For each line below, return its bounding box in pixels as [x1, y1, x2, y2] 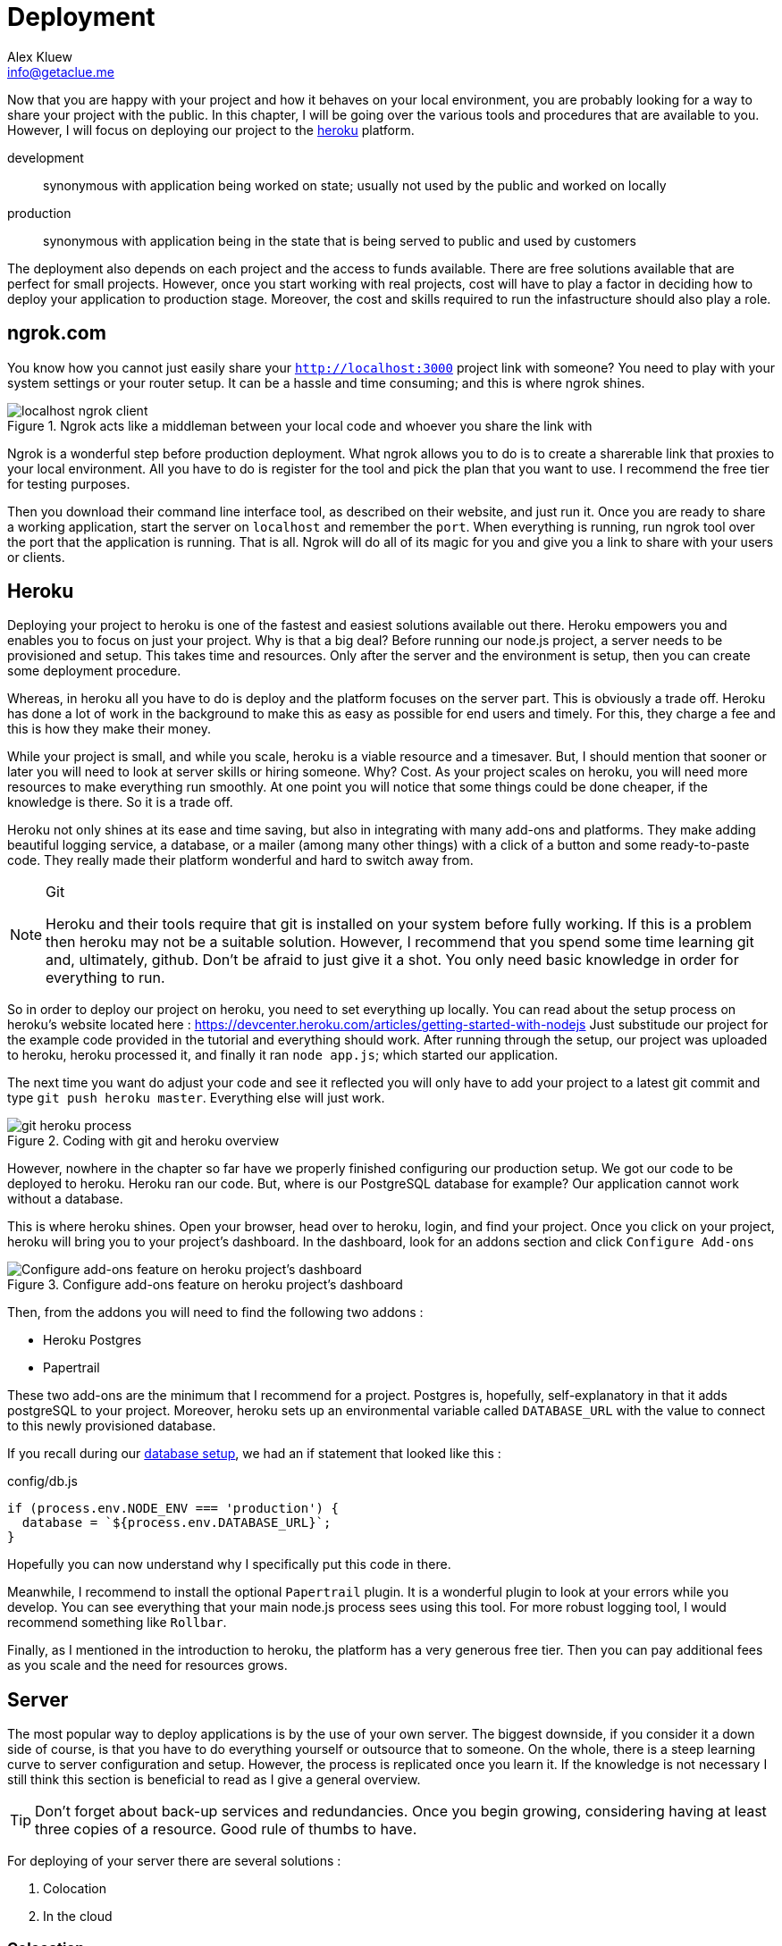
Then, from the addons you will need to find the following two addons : [7, 1304, 424, 1321]
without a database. [7, 1191, 123, 1207]
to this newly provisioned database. [7, 1418, 216, 1434]
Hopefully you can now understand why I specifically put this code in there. [7, 1556, 451, 1573]
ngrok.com [7, 322, 106, 345]
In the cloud [43, 1908, 113, 1925]
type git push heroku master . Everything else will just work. [7, 1090, 385, 1106]
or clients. [7, 549, 65, 565]
